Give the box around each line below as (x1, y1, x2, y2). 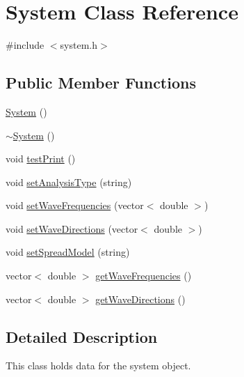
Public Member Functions (6, 72, 196, 93)
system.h (60, 38, 97, 52)
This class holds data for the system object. (6, 358, 191, 373)
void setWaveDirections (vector (6, 221, 138, 236)
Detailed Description (6, 325, 158, 347)
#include (6, 38, 44, 52)
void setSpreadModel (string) (6, 245, 130, 259)
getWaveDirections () (95, 291, 186, 306)
